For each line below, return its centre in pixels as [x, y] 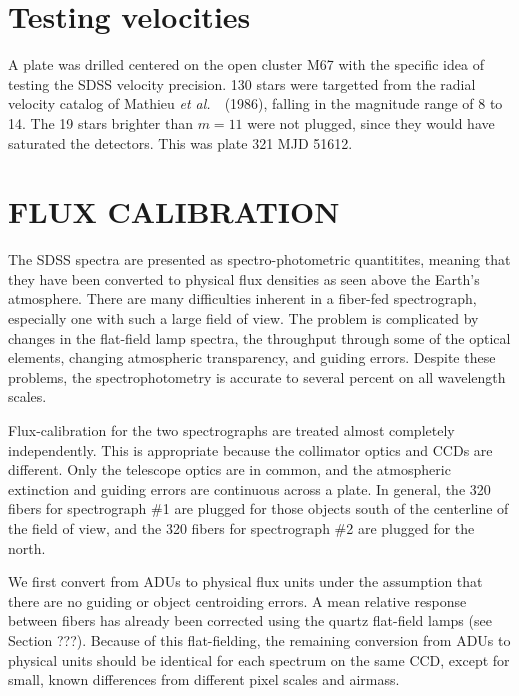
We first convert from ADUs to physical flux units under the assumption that [245, 581]
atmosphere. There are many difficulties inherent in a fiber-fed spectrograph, [242, 298]
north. [27, 547]
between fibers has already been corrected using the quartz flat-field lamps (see [250, 620]
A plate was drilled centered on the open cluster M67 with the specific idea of [246, 64]
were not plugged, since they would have [371, 122]
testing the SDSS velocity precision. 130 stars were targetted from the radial [242, 83]
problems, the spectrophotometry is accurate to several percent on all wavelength [257, 376]
